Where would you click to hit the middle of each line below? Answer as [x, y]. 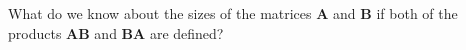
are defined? [186, 32]
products [35, 32]
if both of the [417, 13]
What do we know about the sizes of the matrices [160, 13]
